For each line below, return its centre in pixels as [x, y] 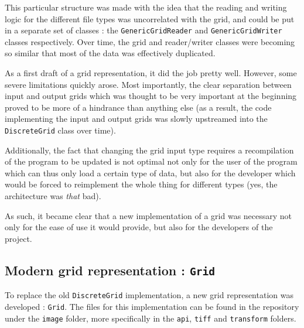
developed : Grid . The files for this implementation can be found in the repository [152, 306]
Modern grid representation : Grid [110, 270]
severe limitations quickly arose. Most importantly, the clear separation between [148, 84]
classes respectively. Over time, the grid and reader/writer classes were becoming [150, 41]
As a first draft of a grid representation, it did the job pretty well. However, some [151, 73]
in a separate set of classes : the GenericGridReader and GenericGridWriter [144, 30]
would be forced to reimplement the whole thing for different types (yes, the [141, 184]
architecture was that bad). [53, 196]
